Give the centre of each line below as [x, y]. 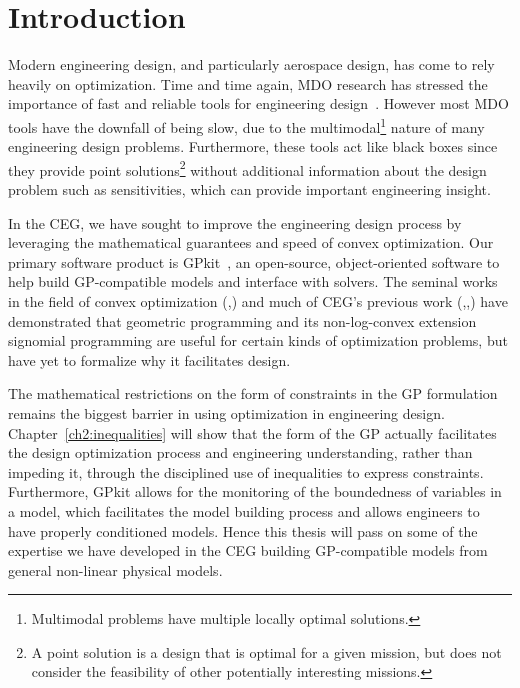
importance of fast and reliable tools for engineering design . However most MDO [258, 103]
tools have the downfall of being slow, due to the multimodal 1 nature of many [246, 125]
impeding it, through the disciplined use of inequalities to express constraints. [246, 471]
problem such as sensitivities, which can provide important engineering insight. [249, 189]
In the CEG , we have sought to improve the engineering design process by [235, 222]
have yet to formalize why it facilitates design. [149, 359]
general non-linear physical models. [115, 569]
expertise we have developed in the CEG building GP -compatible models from [248, 550]
